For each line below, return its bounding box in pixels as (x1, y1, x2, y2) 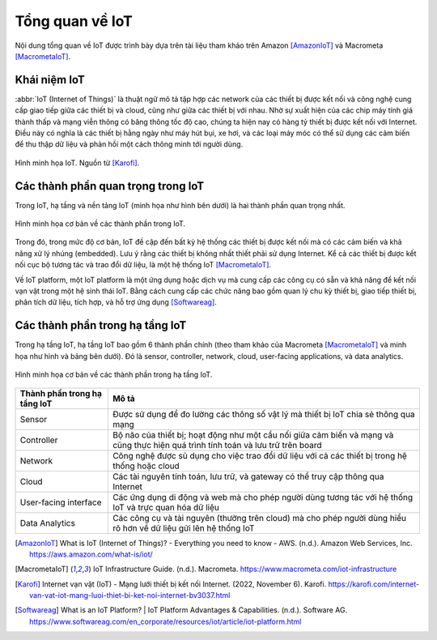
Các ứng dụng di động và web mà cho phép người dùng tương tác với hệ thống (112, 491, 414, 502)
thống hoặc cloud (112, 460, 180, 471)
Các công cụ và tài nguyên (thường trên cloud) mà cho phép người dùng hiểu (112, 512, 407, 523)
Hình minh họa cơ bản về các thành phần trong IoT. (15, 219, 186, 228)
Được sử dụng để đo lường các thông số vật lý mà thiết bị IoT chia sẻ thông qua (112, 408, 416, 420)
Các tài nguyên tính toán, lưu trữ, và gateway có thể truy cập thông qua (112, 471, 384, 482)
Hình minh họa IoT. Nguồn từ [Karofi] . (15, 158, 140, 168)
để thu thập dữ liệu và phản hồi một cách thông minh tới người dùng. (15, 139, 244, 149)
